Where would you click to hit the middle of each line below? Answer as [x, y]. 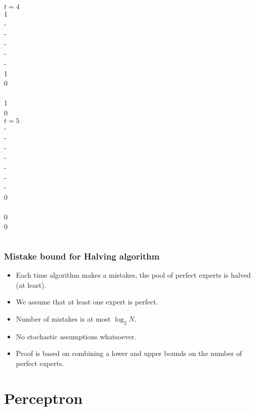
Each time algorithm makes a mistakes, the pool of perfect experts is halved [133, 275]
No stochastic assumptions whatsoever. [76, 336]
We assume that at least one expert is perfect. [87, 302]
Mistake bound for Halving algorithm [82, 256]
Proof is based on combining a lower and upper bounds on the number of [129, 353]
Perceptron [43, 398]
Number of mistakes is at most [63, 319]
